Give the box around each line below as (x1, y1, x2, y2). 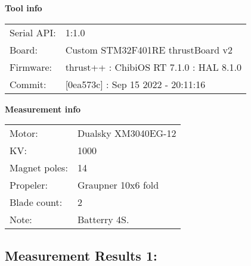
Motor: (10, 126, 38, 140)
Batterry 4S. (77, 212, 129, 227)
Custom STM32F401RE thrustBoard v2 (65, 42, 233, 57)
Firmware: (10, 60, 52, 74)
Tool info (5, 2, 42, 14)
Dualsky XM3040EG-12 (77, 126, 176, 140)
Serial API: (10, 25, 56, 39)
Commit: (10, 77, 47, 91)
